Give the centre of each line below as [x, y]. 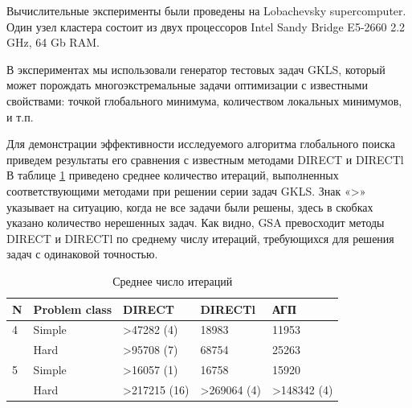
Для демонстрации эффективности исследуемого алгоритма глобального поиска [201, 144]
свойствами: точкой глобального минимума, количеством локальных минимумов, [204, 100]
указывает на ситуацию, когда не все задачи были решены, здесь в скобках [190, 206]
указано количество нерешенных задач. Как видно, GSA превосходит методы [196, 223]
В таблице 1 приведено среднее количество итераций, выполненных [173, 175]
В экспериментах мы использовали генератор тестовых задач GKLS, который [196, 69]
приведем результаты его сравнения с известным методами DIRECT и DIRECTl [205, 159]
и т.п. [20, 116]
